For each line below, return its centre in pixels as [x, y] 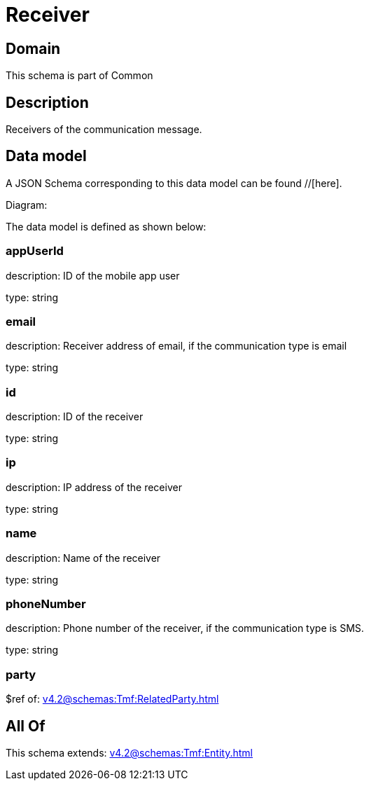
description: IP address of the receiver [94, 487]
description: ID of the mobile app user [93, 275]
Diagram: [27, 205]
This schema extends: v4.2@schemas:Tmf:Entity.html [129, 752]
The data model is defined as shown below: [106, 226]
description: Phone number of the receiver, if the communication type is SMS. [185, 628]
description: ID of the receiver [75, 417]
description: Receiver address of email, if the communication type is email [176, 346]
